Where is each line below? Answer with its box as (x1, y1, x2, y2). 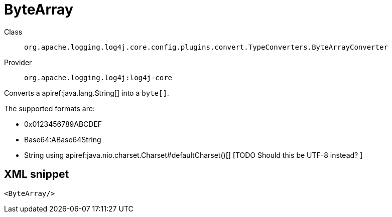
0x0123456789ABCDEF (24, 119, 102, 128)
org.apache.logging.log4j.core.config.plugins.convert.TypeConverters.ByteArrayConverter (24, 43, 388, 51)
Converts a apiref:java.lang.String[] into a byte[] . (4, 88, 169, 97)
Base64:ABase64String (24, 135, 101, 144)
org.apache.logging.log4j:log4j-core (24, 73, 173, 82)
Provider (4, 58, 32, 67)
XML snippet (4, 168, 69, 181)
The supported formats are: (4, 104, 95, 113)
